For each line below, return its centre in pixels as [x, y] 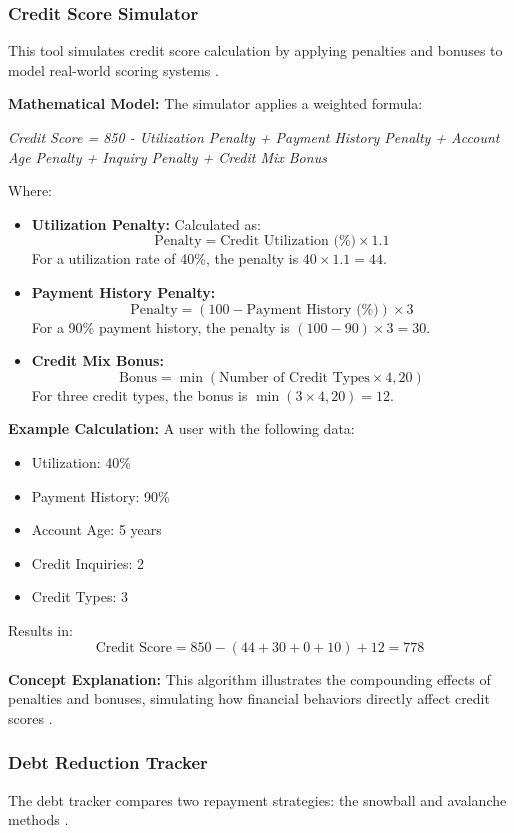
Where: [30, 190]
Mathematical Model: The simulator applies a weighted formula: [215, 103]
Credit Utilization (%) [288, 241]
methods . [38, 819]
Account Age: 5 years [96, 529]
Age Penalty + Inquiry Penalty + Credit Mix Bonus [167, 156]
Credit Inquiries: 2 [87, 562]
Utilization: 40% [81, 461]
